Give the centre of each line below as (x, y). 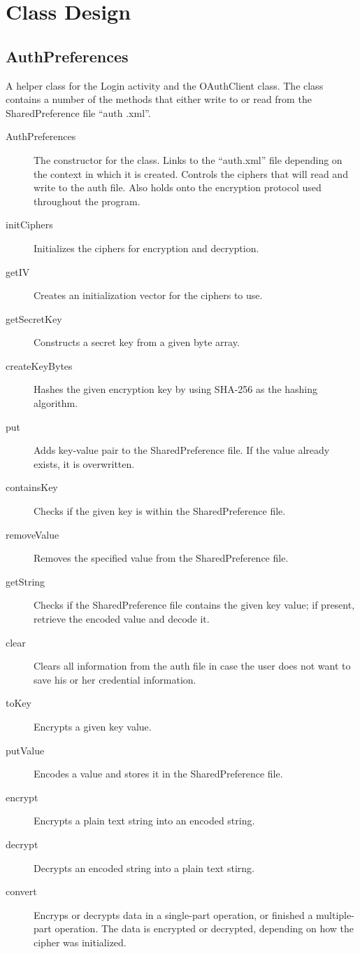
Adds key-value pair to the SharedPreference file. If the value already (182, 450)
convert (21, 891)
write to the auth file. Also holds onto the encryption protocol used (178, 187)
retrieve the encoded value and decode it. (122, 619)
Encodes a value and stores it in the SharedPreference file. (158, 774)
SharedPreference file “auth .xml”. (78, 112)
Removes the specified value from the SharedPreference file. (161, 558)
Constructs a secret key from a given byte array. (137, 342)
